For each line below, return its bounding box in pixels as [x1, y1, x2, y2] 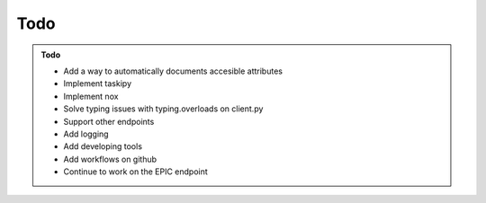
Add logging [63, 128, 109, 139]
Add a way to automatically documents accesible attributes [63, 66, 283, 76]
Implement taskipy [63, 78, 132, 89]
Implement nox [63, 91, 119, 101]
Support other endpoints [63, 116, 155, 127]
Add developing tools [63, 141, 143, 152]
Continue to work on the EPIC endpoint [63, 166, 209, 177]
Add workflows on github [63, 154, 157, 164]
